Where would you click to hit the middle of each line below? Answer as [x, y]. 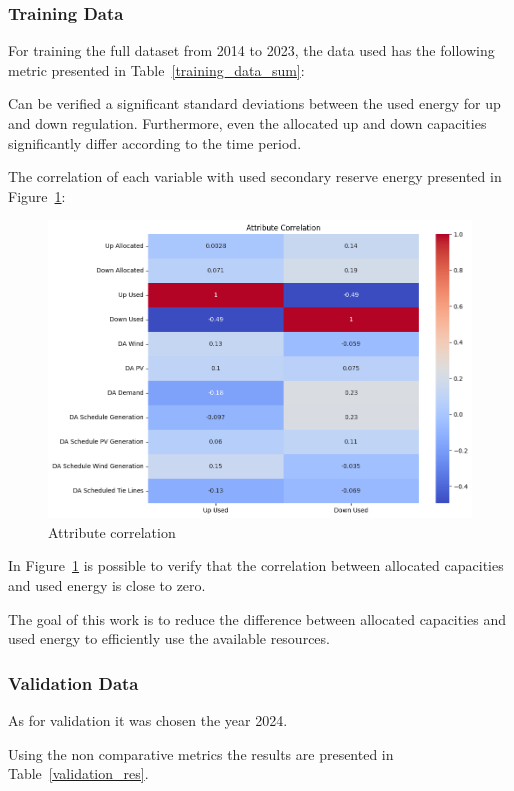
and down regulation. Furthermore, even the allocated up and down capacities [247, 123]
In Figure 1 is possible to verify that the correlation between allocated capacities [256, 565]
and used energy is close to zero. [107, 584]
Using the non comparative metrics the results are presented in [201, 753]
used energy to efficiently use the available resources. [169, 638]
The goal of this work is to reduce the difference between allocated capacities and [257, 618]
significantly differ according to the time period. [155, 142]
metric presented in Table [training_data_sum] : [156, 69]
